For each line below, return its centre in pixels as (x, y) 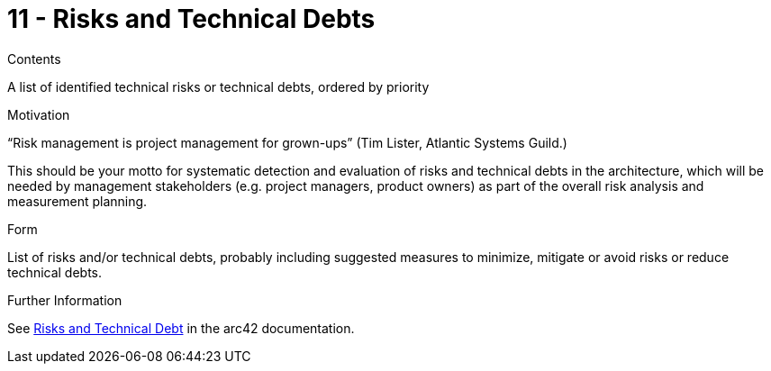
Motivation (39, 114)
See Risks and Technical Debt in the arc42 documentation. (181, 328)
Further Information (65, 300)
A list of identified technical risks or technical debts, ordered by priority (218, 86)
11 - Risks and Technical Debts (191, 19)
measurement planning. (77, 201)
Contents (34, 59)
